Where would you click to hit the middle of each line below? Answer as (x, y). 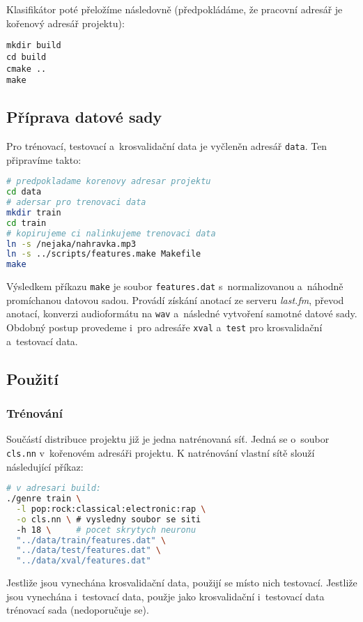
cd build (26, 57)
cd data (24, 192)
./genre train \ (44, 499)
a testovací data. (42, 341)
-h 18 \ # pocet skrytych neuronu (106, 530)
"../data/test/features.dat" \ (88, 551)
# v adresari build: (54, 488)
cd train (26, 223)
